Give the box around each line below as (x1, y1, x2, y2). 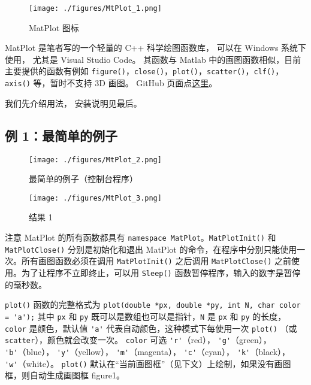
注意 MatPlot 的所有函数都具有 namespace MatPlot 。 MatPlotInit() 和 (5, 231, 276, 244)
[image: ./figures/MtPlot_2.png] (29, 155, 162, 164)
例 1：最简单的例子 (5, 126, 118, 144)
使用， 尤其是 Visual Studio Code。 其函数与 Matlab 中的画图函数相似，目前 (5, 53, 301, 65)
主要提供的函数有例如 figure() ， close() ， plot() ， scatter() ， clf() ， (5, 65, 284, 77)
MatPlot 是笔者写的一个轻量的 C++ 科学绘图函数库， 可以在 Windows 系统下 (5, 41, 307, 54)
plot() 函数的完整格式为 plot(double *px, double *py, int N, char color (5, 298, 301, 311)
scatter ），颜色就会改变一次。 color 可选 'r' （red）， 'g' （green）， (5, 334, 271, 346)
